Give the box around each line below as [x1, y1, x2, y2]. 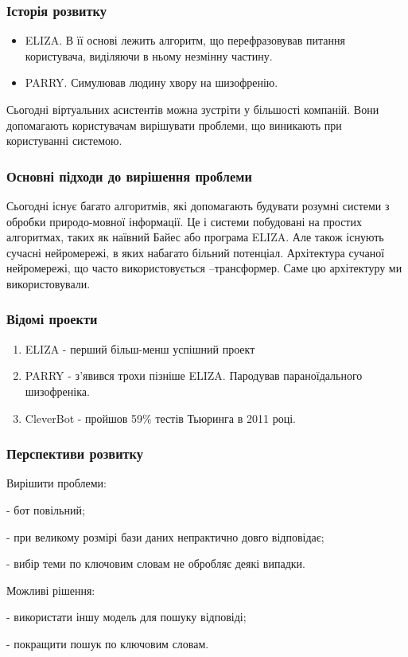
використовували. [6, 275, 91, 291]
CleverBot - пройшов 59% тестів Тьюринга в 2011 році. [25, 409, 296, 426]
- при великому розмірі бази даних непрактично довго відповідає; [6, 528, 324, 545]
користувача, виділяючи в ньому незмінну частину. [25, 47, 273, 64]
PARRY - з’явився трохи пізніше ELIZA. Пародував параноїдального [25, 367, 363, 384]
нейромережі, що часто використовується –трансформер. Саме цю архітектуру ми [6, 260, 402, 276]
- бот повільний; [6, 501, 85, 518]
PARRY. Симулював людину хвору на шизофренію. [25, 74, 278, 91]
